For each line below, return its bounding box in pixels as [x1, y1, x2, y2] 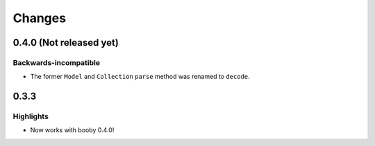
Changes [12, 10, 66, 26]
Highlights [12, 111, 49, 121]
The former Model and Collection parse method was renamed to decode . [30, 73, 250, 81]
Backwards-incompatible [12, 57, 101, 67]
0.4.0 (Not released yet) [12, 37, 119, 48]
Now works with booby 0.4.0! [30, 126, 115, 134]
